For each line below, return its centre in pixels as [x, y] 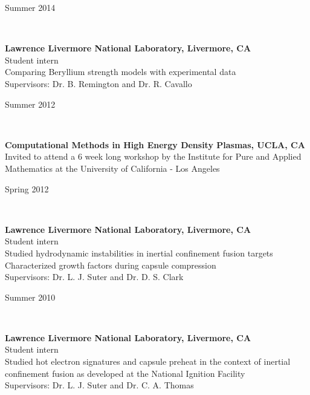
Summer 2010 [30, 297]
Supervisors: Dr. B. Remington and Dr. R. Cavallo [98, 83]
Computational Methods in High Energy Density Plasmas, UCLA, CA [155, 144]
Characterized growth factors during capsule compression [111, 265]
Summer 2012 [30, 104]
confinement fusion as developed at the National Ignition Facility [125, 373]
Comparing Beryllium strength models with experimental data [121, 72]
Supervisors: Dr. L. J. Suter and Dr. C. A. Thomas [99, 385]
